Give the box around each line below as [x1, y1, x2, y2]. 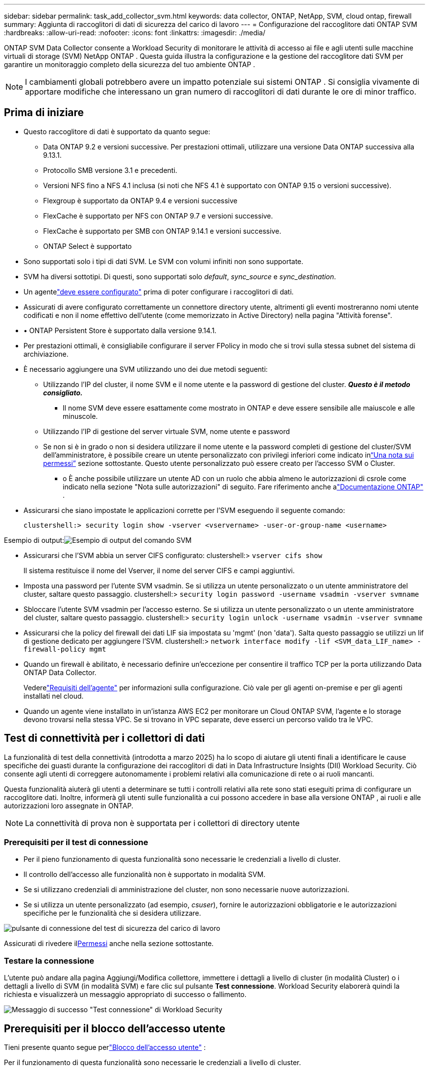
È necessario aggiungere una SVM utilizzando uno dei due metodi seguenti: [24, 365, 268, 373]
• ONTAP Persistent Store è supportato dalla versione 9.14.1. [24, 326, 216, 335]
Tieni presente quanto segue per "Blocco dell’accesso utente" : [4, 1043, 206, 1052]
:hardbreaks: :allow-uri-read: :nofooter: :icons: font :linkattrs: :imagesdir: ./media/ [4, 28, 265, 37]
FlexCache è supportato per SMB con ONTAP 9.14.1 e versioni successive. [43, 226, 282, 235]
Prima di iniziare [4, 106, 84, 119]
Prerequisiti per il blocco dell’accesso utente [4, 1022, 225, 1035]
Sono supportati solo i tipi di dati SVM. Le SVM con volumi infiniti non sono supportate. [24, 257, 304, 266]
